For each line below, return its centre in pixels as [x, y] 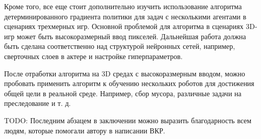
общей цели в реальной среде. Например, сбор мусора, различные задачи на [123, 93]
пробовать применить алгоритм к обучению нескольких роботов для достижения [129, 83]
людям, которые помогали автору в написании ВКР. [85, 130]
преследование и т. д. [37, 103]
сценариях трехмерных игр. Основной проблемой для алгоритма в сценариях [124, 26]
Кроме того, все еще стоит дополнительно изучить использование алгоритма [123, 6]
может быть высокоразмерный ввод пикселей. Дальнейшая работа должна [131, 36]
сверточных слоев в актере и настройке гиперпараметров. [94, 56]
